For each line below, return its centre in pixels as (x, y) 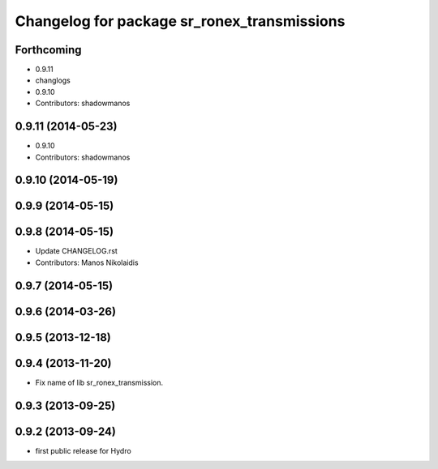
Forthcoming (48, 50)
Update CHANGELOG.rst (76, 251)
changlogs (53, 80)
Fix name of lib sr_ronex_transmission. (99, 382)
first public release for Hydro (83, 450)
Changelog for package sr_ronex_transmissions (180, 21)
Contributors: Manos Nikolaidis (87, 262)
